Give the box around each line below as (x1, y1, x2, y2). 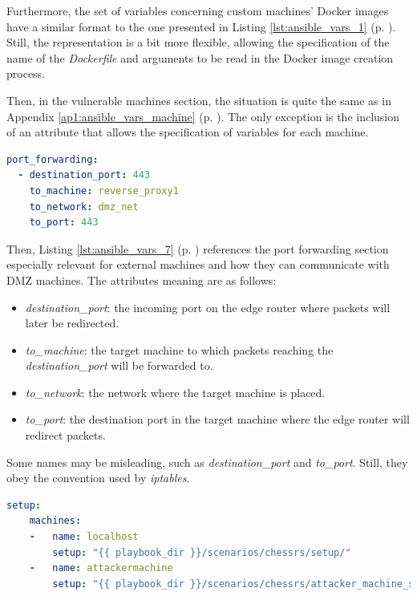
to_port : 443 (29, 217, 99, 229)
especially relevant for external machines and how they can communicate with (6, 256, 390, 273)
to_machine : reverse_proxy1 (29, 184, 179, 197)
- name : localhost (29, 531, 139, 543)
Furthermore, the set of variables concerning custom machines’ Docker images (6, 2, 389, 18)
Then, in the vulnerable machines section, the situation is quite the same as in (6, 91, 391, 108)
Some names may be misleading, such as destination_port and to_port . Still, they (6, 453, 408, 470)
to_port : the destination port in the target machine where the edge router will (25, 411, 410, 428)
